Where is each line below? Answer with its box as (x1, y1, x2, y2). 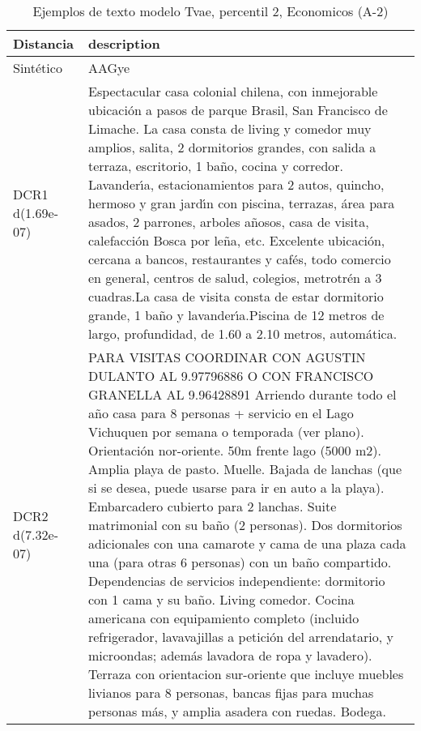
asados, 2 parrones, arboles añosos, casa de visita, (87, 212, 369, 231)
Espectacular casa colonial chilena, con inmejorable (87, 82, 378, 100)
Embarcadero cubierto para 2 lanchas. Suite (87, 497, 337, 515)
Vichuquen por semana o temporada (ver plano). (87, 422, 364, 441)
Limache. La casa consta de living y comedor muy (87, 119, 372, 138)
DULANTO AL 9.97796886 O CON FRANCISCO (87, 366, 374, 385)
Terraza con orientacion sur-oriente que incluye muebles (87, 665, 404, 683)
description (87, 34, 160, 53)
